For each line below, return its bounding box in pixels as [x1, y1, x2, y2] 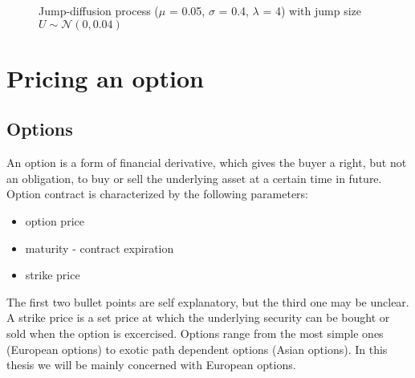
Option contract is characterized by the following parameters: [6, 185, 309, 202]
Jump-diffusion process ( [39, 2, 159, 18]
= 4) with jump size [262, 2, 362, 18]
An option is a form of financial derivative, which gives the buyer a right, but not [6, 154, 407, 171]
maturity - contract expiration [25, 239, 174, 256]
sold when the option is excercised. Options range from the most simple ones [6, 324, 384, 341]
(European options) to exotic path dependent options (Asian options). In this [6, 340, 388, 357]
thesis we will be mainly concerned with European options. [6, 356, 296, 373]
